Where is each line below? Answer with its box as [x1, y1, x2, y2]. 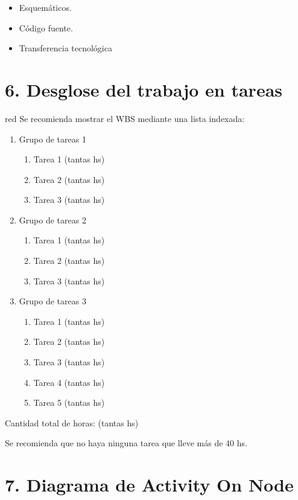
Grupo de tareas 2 [19, 213, 86, 226]
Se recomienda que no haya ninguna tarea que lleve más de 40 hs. [5, 437, 247, 449]
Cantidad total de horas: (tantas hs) [5, 416, 139, 429]
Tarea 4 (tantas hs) [33, 376, 105, 388]
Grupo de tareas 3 [19, 295, 86, 307]
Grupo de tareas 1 [19, 132, 86, 145]
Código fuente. [19, 21, 73, 34]
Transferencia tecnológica [19, 42, 112, 54]
